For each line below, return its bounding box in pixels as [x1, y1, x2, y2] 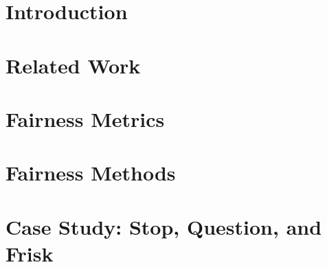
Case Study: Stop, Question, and [5, 212, 322, 240]
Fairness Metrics [5, 104, 165, 132]
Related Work [5, 51, 141, 79]
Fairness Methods [5, 159, 176, 187]
